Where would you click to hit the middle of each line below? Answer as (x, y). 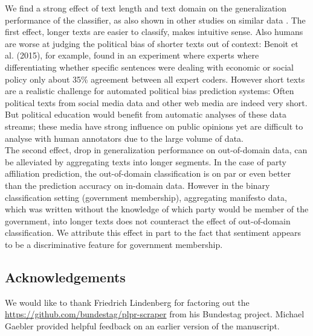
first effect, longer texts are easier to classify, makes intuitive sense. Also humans (154, 32)
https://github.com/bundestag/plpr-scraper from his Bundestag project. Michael (155, 314)
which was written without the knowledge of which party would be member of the (157, 209)
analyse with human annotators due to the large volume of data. (124, 138)
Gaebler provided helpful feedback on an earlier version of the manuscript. (142, 325)
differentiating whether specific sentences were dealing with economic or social (149, 67)
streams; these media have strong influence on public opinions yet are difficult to (154, 126)
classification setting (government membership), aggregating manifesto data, (146, 197)
